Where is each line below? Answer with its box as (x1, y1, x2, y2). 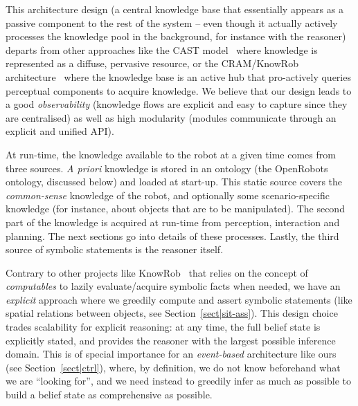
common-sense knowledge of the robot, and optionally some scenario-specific (6, 187, 330, 202)
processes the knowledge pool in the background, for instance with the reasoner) (6, 29, 346, 44)
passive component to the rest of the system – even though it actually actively (6, 15, 338, 30)
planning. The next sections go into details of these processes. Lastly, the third (6, 228, 339, 243)
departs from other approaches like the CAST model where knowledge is (6, 42, 318, 57)
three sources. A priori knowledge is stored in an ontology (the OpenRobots (6, 160, 328, 175)
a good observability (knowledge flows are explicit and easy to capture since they (6, 97, 348, 111)
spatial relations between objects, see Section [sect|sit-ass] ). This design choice (6, 306, 338, 320)
